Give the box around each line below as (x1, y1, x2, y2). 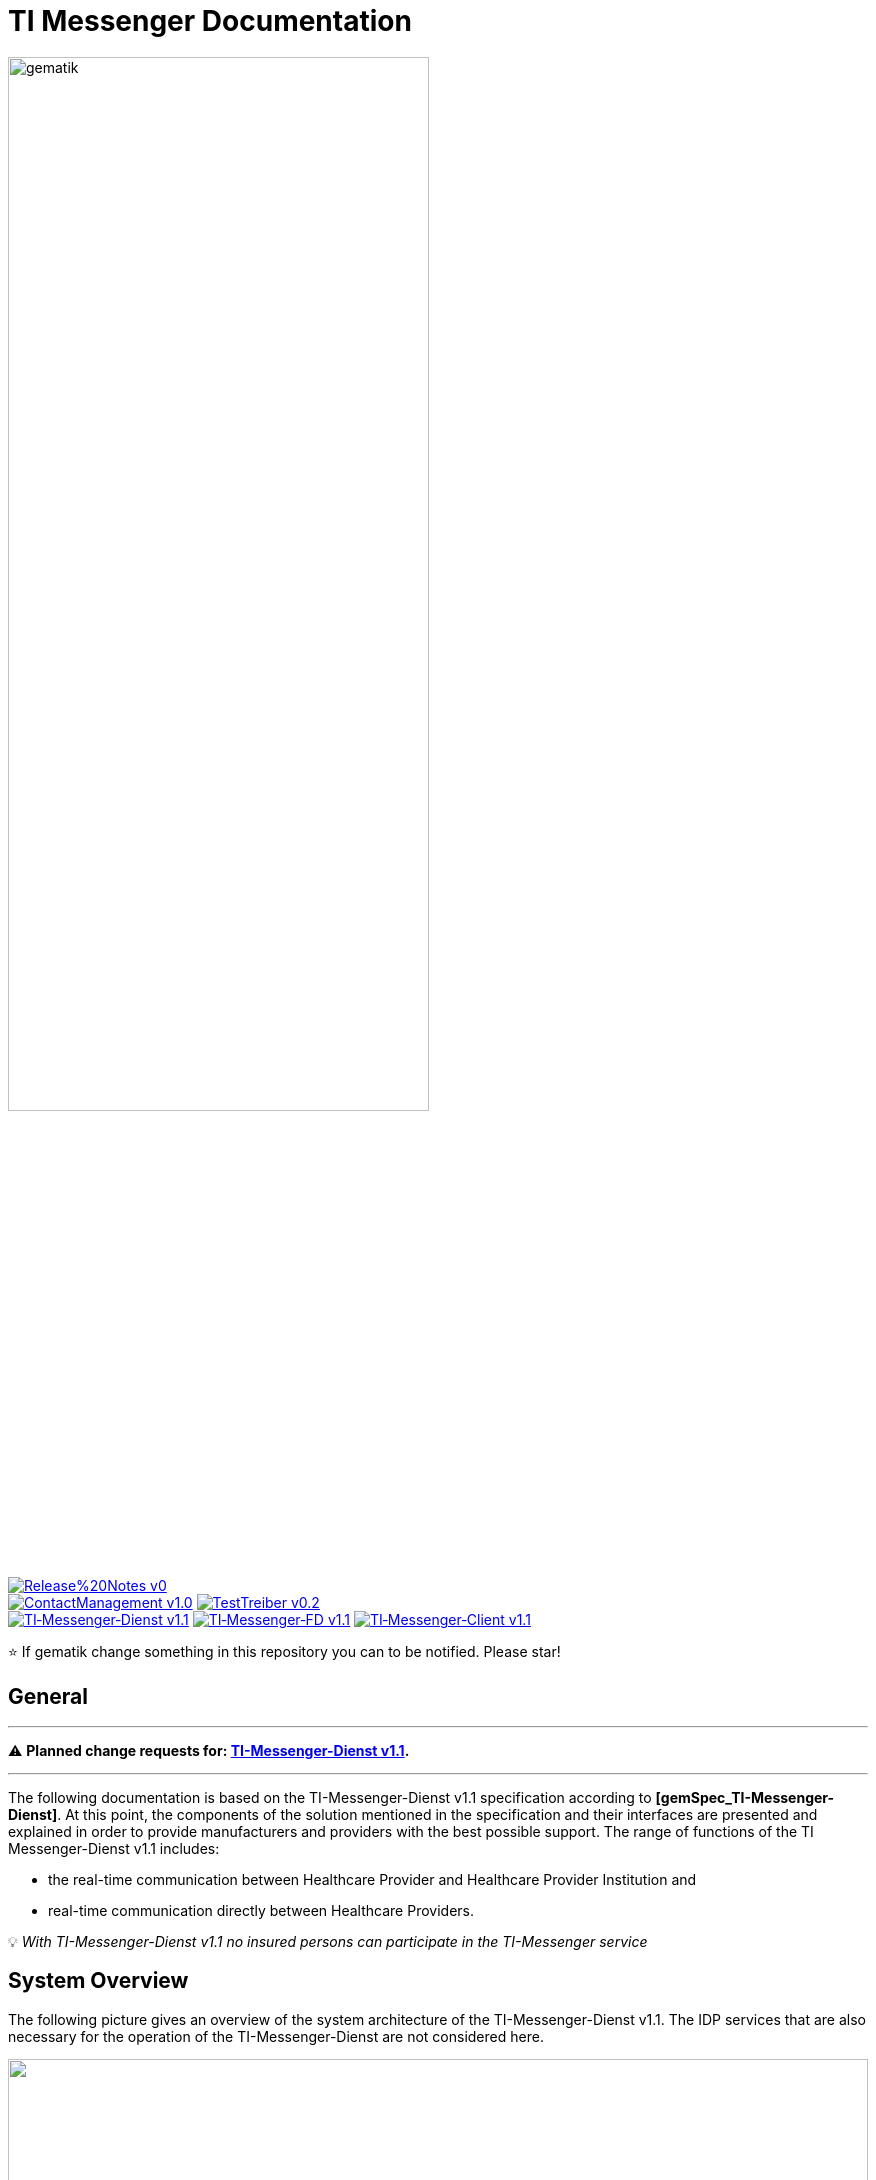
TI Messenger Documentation (8, 4, 412, 38)
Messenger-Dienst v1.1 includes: (8, 1839, 220, 1857)
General (8, 1683, 89, 1709)
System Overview (8, 1968, 189, 1994)
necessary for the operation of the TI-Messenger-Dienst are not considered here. (8, 2027, 544, 2045)
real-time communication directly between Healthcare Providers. (48, 1901, 474, 1919)
